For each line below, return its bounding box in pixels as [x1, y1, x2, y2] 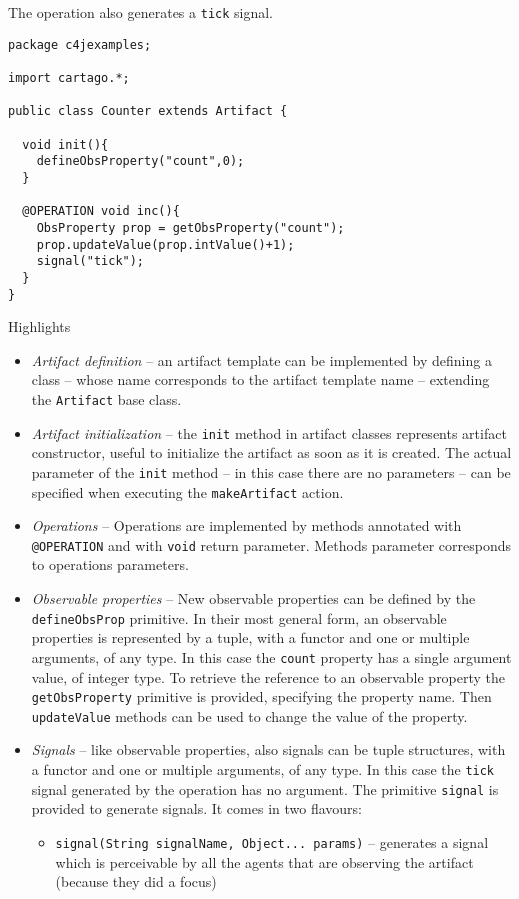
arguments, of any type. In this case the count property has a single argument [31, 646, 512, 667]
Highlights [8, 316, 71, 337]
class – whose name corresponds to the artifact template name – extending [31, 369, 490, 390]
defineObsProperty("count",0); [36, 154, 245, 169]
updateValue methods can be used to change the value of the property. [31, 705, 468, 726]
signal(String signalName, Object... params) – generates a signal [55, 831, 489, 852]
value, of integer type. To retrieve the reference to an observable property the [31, 666, 506, 687]
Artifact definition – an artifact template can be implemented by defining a [31, 349, 492, 370]
